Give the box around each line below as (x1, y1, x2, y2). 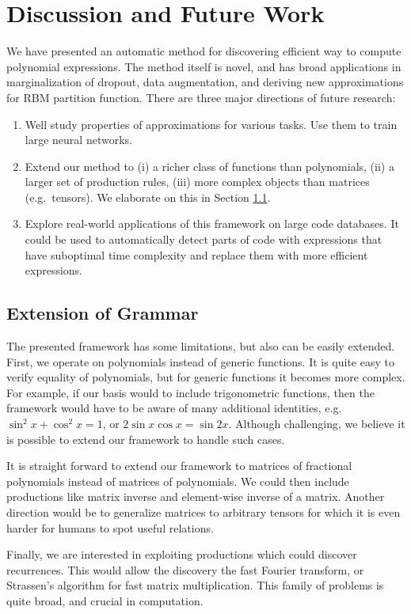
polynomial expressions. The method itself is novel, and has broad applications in (6, 58, 401, 74)
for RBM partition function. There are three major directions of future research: (6, 89, 396, 105)
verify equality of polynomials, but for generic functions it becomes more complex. (6, 369, 405, 385)
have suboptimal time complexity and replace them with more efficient (25, 246, 368, 263)
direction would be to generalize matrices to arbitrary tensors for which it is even (6, 503, 401, 520)
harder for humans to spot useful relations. (6, 519, 214, 536)
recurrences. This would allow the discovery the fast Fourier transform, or (6, 561, 364, 578)
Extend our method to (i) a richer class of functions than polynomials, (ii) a (25, 157, 394, 174)
